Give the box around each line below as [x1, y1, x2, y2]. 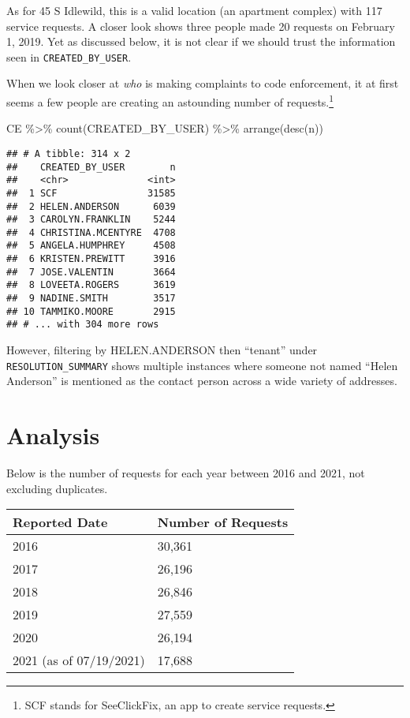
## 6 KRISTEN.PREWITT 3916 [6, 253, 176, 265]
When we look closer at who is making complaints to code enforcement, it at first [6, 75, 399, 92]
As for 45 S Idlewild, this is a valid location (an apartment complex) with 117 [6, 2, 382, 18]
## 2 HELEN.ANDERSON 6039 [6, 200, 176, 212]
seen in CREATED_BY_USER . [6, 48, 132, 65]
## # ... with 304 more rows [6, 319, 159, 331]
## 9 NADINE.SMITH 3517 [6, 293, 176, 305]
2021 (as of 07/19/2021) [13, 651, 145, 670]
